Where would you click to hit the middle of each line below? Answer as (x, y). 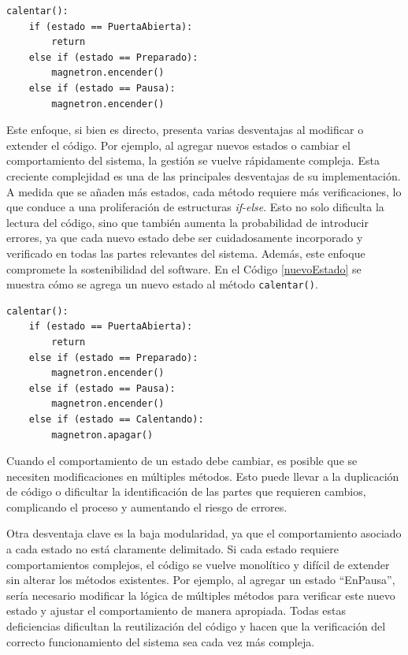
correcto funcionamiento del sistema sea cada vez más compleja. (161, 641)
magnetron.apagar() (102, 435)
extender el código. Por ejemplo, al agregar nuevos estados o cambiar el (178, 145)
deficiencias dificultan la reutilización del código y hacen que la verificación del (196, 626)
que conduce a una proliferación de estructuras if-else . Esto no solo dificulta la (195, 207)
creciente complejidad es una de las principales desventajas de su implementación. (204, 175)
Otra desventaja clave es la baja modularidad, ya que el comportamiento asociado (204, 533)
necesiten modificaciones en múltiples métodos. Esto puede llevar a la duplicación (203, 476)
